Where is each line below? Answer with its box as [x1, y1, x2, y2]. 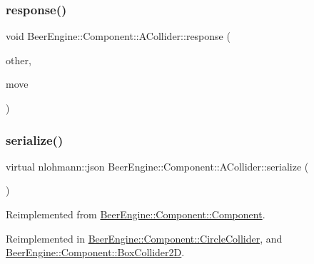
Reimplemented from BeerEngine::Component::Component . [6, 207, 265, 221]
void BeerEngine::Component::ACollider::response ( [6, 29, 231, 44]
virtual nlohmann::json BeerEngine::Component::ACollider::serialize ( [6, 158, 309, 173]
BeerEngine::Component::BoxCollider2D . [6, 245, 185, 260]
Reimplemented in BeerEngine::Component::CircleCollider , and [6, 230, 283, 245]
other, [6, 52, 31, 67]
